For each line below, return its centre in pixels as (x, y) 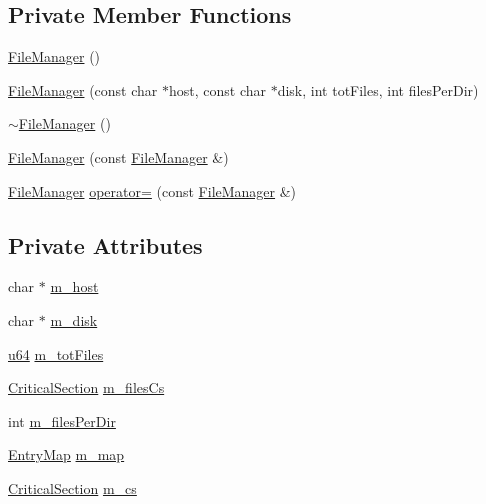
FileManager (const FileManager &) (118, 156)
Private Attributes (105, 244)
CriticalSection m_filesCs (86, 387)
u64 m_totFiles (56, 353)
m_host (74, 286)
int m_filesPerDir (62, 420)
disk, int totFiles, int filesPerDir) (378, 89)
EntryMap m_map (66, 454)
